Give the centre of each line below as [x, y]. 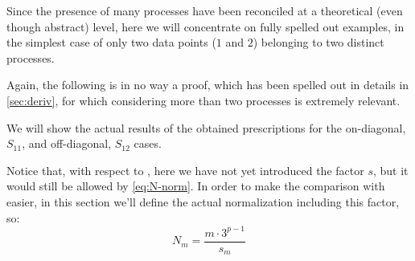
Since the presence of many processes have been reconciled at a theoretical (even [205, 10]
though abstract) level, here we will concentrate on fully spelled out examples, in [205, 26]
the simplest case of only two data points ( [111, 42]
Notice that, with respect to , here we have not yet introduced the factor [185, 170]
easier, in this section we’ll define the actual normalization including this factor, [203, 201]
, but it [390, 170]
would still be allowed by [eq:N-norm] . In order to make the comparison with [196, 186]
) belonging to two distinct [318, 42]
